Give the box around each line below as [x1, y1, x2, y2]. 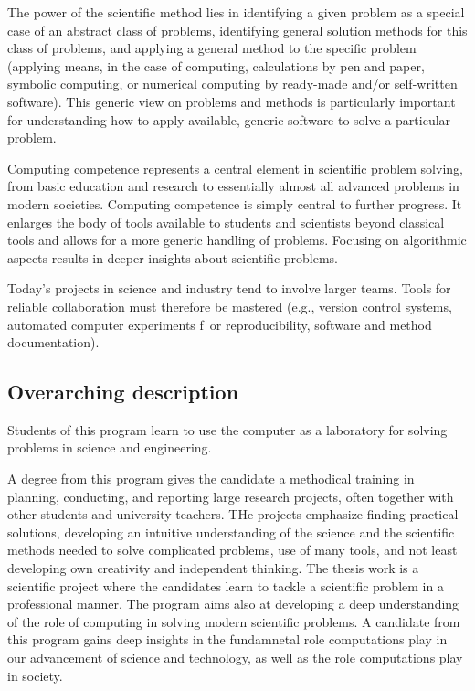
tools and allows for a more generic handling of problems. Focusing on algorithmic [7, 230, 467, 250]
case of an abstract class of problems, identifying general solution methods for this [7, 20, 468, 39]
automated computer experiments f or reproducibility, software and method [7, 314, 432, 334]
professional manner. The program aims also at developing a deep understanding [7, 594, 459, 613]
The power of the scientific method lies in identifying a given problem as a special [7, 3, 465, 21]
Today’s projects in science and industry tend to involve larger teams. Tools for [7, 279, 451, 298]
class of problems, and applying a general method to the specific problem [7, 38, 417, 58]
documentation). [7, 333, 100, 352]
